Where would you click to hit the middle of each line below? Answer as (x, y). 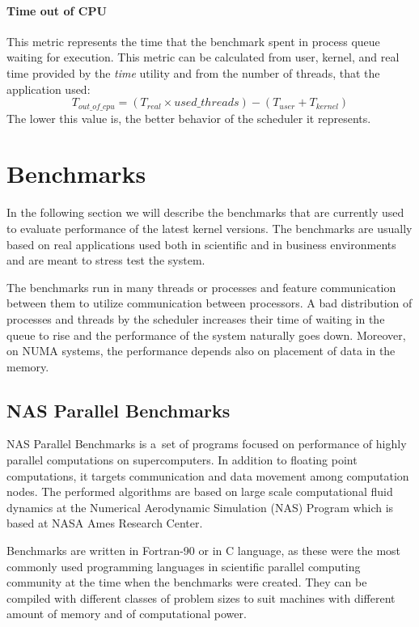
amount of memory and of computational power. (127, 614)
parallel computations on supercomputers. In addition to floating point (182, 460)
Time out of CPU (57, 10)
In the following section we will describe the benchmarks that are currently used (205, 212)
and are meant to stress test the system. (106, 260)
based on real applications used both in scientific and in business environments (201, 244)
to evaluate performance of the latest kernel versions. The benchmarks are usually (209, 228)
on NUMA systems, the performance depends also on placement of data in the (201, 351)
